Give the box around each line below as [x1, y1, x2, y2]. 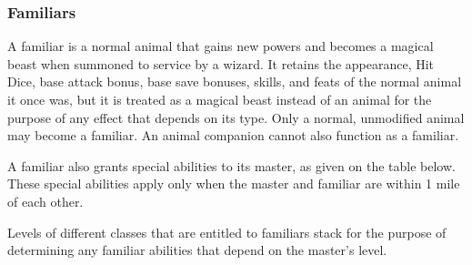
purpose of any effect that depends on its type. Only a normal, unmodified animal [7, 107, 465, 127]
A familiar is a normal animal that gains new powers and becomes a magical [7, 36, 434, 56]
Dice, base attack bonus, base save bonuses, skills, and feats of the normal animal [7, 72, 462, 91]
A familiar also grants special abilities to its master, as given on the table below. [7, 156, 456, 175]
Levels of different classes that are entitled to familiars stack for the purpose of [7, 222, 447, 241]
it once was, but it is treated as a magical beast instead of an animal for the [7, 90, 432, 108]
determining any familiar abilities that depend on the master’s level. [7, 240, 387, 260]
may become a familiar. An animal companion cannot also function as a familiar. [7, 126, 459, 145]
